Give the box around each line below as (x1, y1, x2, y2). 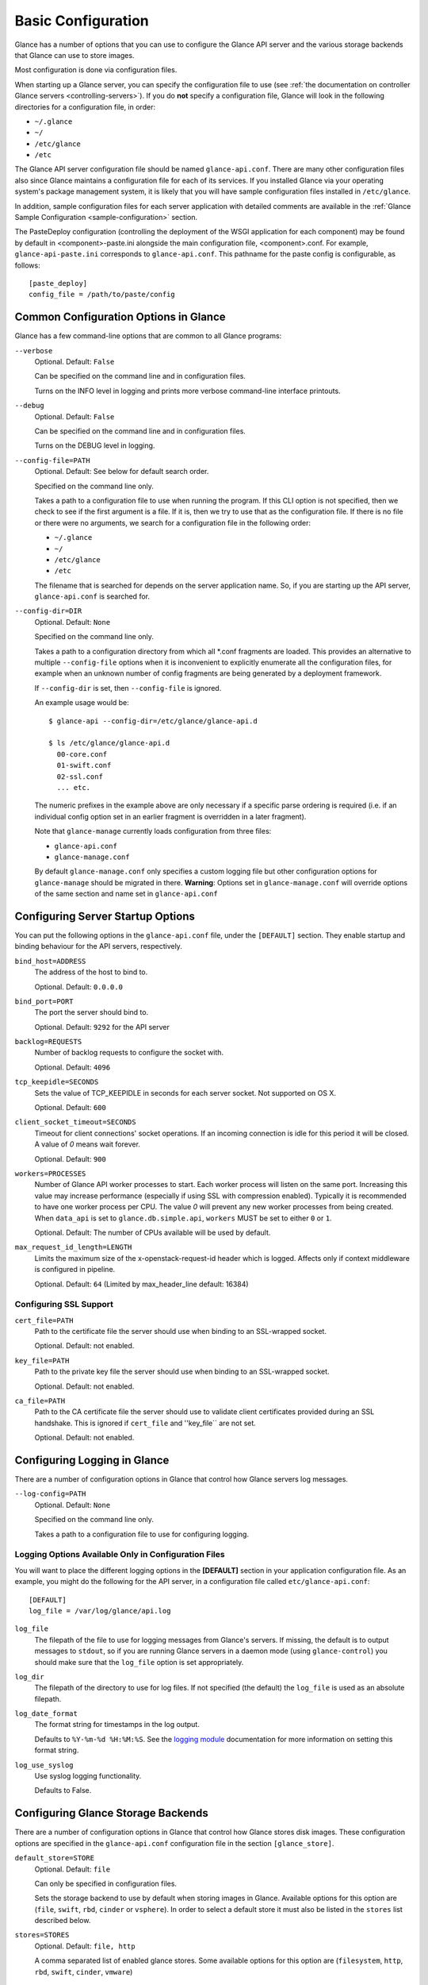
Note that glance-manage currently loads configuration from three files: (34, 827, 272, 836)
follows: (14, 260, 40, 270)
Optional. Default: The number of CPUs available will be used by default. (34, 1228, 271, 1237)
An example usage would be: (34, 698, 130, 707)
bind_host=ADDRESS (14, 957, 86, 966)
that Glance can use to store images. (14, 50, 135, 60)
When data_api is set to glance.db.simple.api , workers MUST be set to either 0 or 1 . (34, 1213, 332, 1223)
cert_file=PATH (14, 1316, 75, 1325)
